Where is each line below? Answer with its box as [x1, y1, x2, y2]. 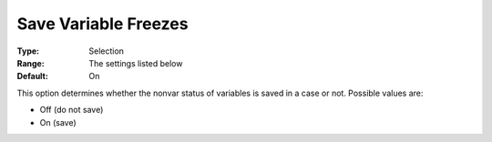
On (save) [39, 117, 77, 127]
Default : [16, 71, 49, 82]
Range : [16, 57, 45, 68]
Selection [88, 46, 125, 56]
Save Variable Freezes [16, 14, 189, 34]
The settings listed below [88, 57, 183, 68]
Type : [16, 46, 40, 56]
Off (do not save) [39, 105, 104, 116]
